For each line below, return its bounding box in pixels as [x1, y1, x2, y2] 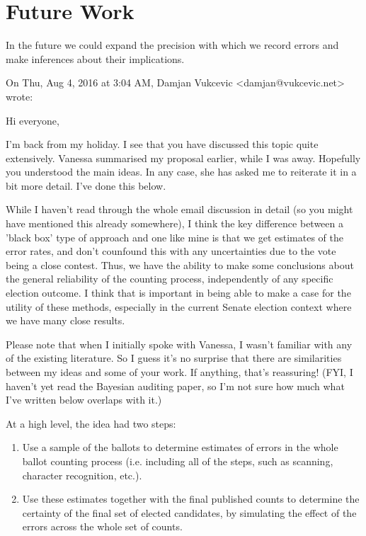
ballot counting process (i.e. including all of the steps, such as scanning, [22, 453, 333, 468]
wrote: [6, 89, 33, 103]
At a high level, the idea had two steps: [6, 416, 176, 430]
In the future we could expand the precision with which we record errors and [6, 38, 339, 52]
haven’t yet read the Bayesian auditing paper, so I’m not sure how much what [6, 378, 345, 393]
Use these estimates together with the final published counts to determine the [22, 491, 360, 506]
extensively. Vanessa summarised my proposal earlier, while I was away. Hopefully [6, 150, 361, 165]
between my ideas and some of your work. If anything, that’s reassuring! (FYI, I [6, 365, 353, 379]
